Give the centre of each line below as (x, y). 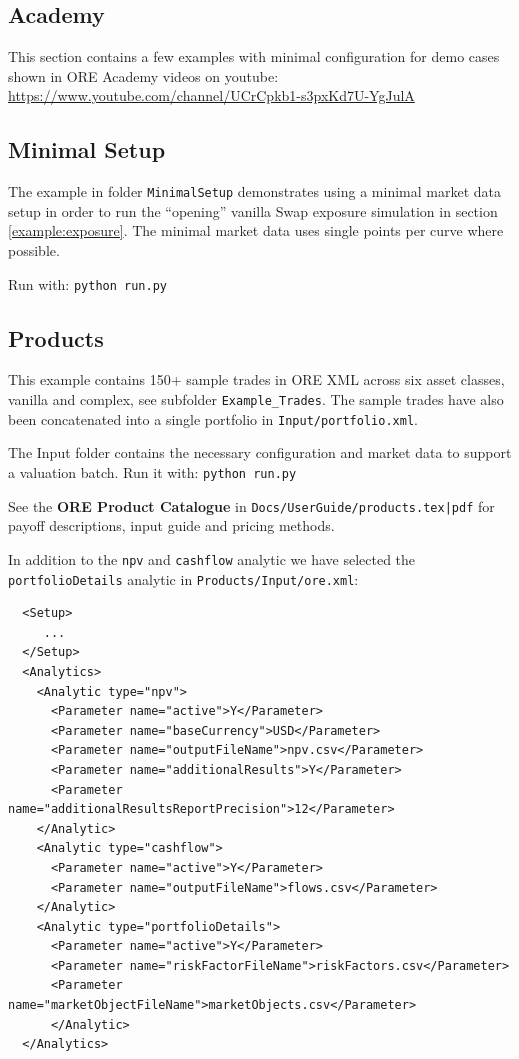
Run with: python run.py (88, 283)
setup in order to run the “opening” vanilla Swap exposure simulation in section (253, 210)
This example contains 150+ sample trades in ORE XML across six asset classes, (256, 379)
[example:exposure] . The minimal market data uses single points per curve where (256, 230)
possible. (34, 250)
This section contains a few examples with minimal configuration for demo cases (254, 56)
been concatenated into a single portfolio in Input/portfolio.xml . (213, 418)
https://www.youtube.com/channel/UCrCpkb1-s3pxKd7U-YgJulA (211, 95)
